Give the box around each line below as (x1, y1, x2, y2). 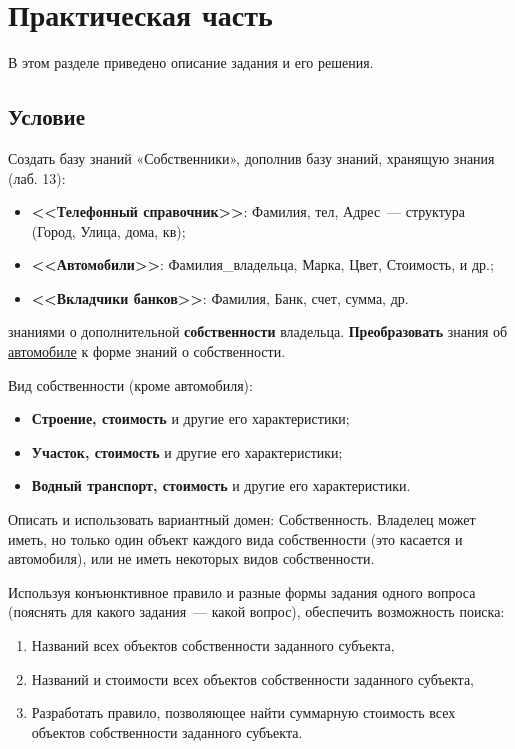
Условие (8, 101, 85, 132)
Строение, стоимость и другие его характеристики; (31, 408, 350, 429)
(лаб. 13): (8, 167, 66, 188)
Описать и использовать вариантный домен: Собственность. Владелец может (8, 509, 476, 530)
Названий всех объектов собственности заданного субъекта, (31, 635, 395, 656)
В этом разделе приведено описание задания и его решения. (8, 52, 374, 73)
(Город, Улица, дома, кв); (31, 220, 186, 241)
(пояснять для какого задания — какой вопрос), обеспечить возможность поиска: (8, 601, 505, 622)
